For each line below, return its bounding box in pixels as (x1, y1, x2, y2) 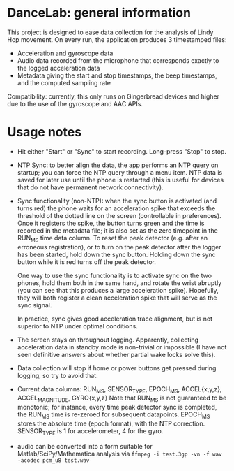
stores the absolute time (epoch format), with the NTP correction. (17, 419, 205, 428)
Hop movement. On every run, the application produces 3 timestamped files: (7, 35, 227, 43)
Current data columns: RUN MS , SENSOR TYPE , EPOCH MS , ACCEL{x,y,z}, (17, 384, 222, 395)
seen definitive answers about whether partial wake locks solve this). (17, 350, 216, 358)
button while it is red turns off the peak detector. (17, 257, 157, 266)
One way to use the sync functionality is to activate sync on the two (17, 271, 212, 280)
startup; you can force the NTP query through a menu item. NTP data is (17, 168, 223, 176)
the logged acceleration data (17, 64, 100, 72)
